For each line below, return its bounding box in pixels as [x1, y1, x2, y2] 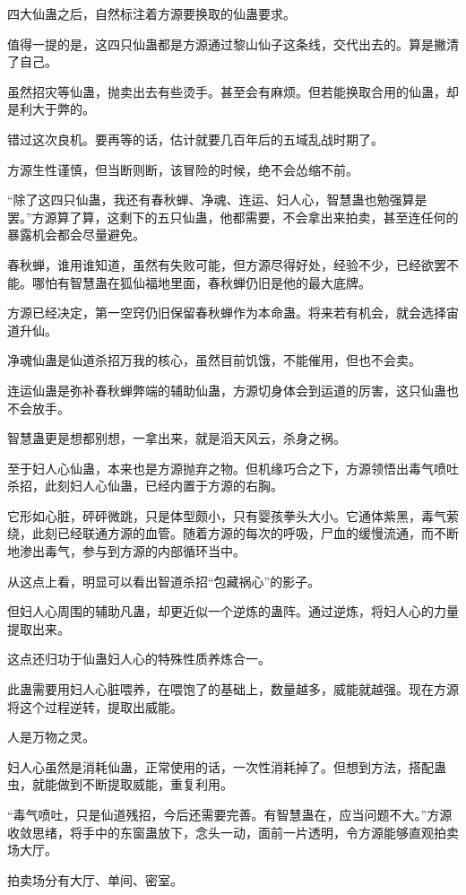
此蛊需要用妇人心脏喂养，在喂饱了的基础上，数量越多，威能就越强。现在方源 [7, 680, 459, 699]
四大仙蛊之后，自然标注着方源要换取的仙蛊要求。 [7, 4, 296, 22]
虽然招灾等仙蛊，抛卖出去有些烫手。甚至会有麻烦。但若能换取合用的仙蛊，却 [7, 82, 459, 100]
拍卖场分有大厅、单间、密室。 [7, 870, 183, 889]
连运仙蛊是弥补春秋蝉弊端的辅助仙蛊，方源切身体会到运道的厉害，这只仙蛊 [7, 380, 446, 399]
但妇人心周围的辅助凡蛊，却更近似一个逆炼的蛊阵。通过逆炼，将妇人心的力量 [7, 602, 459, 621]
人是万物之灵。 [7, 727, 95, 746]
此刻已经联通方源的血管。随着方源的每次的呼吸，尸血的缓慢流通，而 [31, 524, 434, 543]
